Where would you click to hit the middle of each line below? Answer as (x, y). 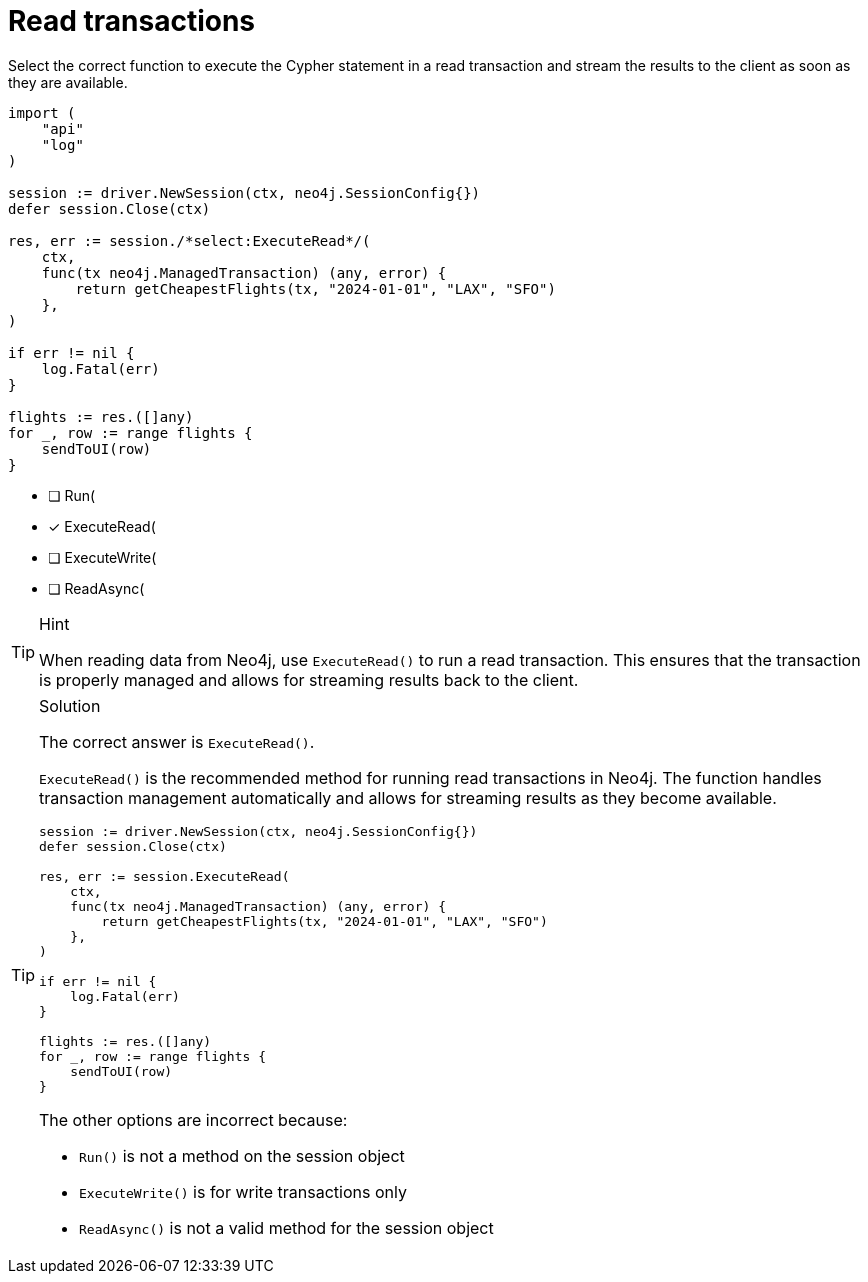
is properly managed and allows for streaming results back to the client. (309, 679)
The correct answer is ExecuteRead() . (177, 741)
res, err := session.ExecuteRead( (164, 876)
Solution (70, 705)
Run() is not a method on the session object (242, 1155)
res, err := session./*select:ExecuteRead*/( (189, 240)
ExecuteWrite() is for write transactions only (243, 1191)
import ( (42, 112)
